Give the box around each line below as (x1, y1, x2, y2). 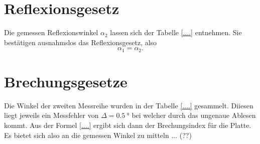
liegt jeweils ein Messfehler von (4, 110, 99, 120)
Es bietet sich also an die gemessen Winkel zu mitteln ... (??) (4, 129, 192, 140)
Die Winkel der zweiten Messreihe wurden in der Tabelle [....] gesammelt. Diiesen (4, 100, 253, 110)
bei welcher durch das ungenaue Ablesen (132, 110, 256, 120)
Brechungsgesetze (4, 71, 127, 91)
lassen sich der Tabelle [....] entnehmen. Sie (110, 27, 242, 38)
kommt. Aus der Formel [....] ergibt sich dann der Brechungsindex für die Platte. (4, 120, 251, 130)
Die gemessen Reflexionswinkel (4, 27, 98, 38)
